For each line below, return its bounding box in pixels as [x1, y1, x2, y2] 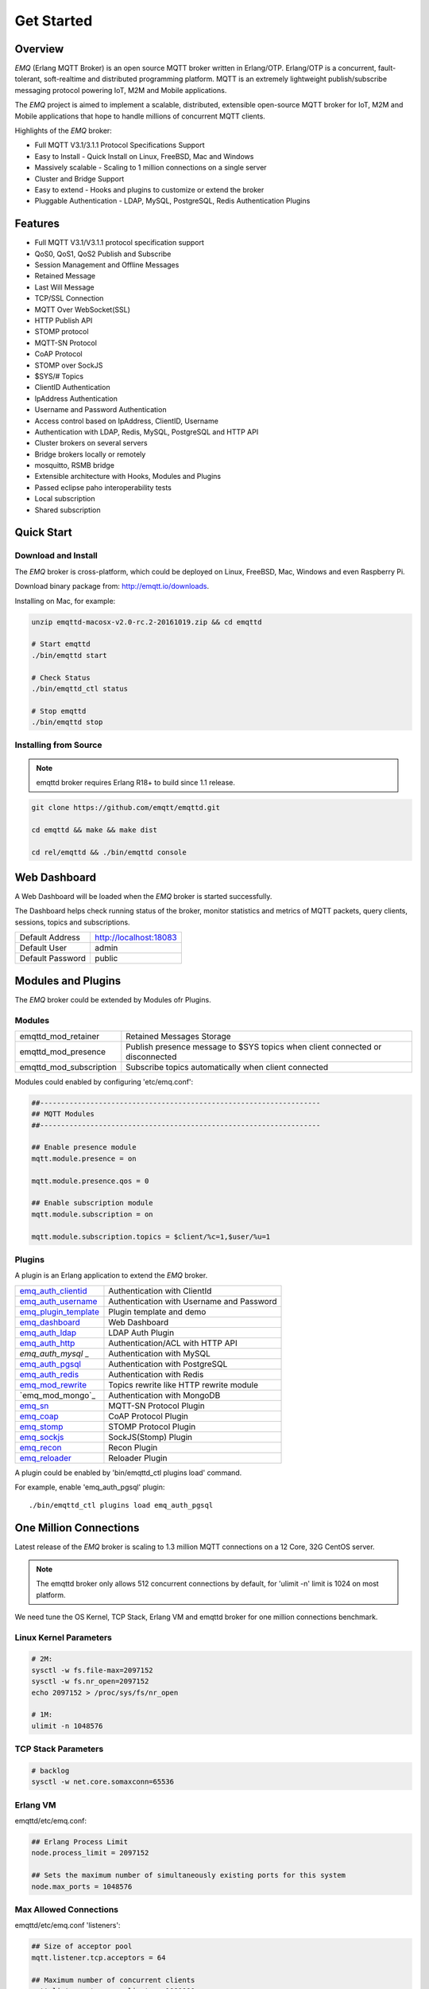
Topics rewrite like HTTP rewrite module [108, 1379, 258, 1390]
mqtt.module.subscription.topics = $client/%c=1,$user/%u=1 [31, 1232, 271, 1241]
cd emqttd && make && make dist [31, 825, 158, 835]
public [95, 953, 118, 964]
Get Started [14, 12, 93, 29]
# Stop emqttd [31, 706, 87, 715]
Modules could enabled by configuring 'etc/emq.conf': [14, 1076, 194, 1086]
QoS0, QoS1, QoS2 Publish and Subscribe [34, 249, 172, 259]
